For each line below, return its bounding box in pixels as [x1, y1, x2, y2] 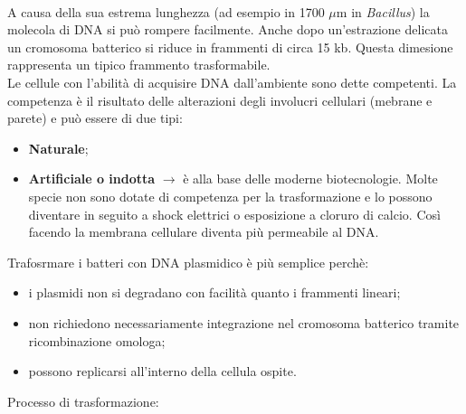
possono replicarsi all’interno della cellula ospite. [28, 362, 297, 381]
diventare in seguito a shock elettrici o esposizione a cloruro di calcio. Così [28, 204, 441, 223]
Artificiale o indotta [28, 169, 156, 188]
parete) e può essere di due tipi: [7, 108, 183, 127]
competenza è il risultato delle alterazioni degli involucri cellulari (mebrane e [7, 90, 433, 109]
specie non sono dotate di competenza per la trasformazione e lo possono [28, 186, 433, 205]
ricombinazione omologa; [28, 331, 166, 350]
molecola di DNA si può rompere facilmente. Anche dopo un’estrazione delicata [7, 20, 448, 39]
